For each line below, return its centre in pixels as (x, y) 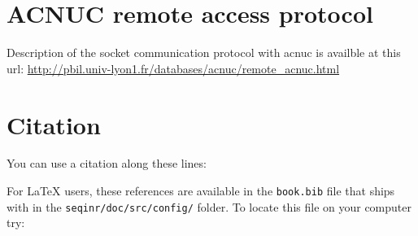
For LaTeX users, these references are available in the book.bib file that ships (201, 191)
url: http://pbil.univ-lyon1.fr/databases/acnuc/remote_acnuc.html (173, 68)
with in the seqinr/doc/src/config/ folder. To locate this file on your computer (209, 206)
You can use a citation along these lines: (107, 163)
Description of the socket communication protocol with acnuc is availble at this (204, 52)
